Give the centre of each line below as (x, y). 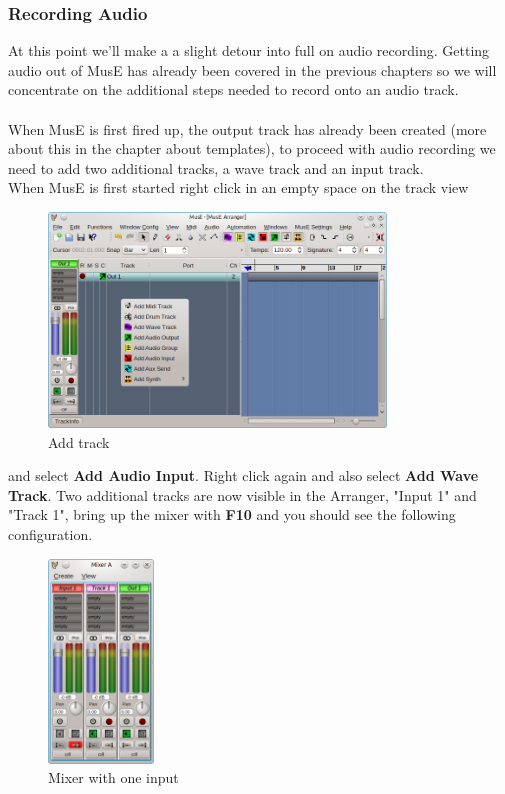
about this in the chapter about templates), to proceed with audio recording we (252, 148)
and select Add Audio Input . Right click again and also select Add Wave (243, 475)
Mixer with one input (113, 777)
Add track (79, 441)
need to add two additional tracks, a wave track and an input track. (216, 167)
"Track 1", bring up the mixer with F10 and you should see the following (232, 514)
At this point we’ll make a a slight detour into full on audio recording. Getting (249, 50)
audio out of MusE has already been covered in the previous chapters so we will (252, 69)
